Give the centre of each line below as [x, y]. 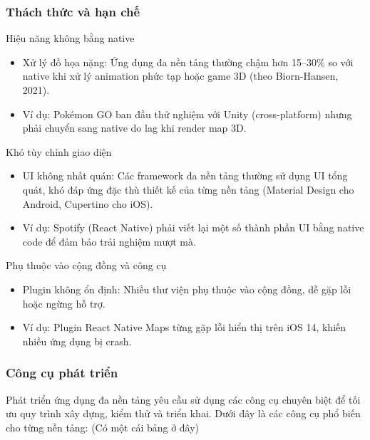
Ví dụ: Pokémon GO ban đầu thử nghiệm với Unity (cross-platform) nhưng [187, 114]
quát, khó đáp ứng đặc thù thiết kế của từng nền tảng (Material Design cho [188, 189]
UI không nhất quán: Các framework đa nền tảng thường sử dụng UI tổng [185, 176]
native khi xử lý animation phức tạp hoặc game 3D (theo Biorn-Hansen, [180, 76]
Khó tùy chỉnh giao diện [59, 151]
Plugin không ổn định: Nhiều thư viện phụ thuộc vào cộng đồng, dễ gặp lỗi [187, 289]
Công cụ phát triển [62, 373]
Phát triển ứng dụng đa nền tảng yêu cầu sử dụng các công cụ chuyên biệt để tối [183, 399]
